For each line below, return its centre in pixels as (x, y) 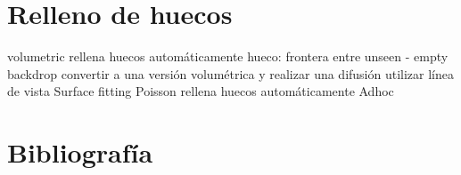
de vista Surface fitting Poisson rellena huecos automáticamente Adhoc (201, 91)
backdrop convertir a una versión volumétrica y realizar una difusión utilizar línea (231, 73)
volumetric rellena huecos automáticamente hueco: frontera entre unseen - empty (228, 56)
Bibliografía (80, 152)
